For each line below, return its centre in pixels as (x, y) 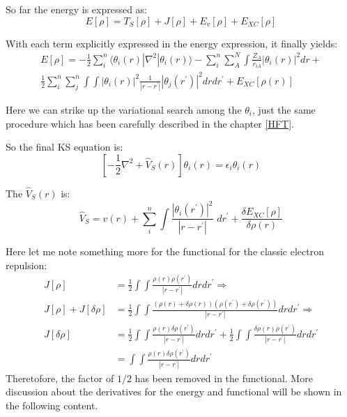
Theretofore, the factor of (60, 378)
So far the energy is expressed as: (77, 9)
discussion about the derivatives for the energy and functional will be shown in (174, 392)
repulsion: (26, 265)
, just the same (284, 110)
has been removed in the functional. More (224, 378)
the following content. (52, 405)
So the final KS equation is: (64, 147)
